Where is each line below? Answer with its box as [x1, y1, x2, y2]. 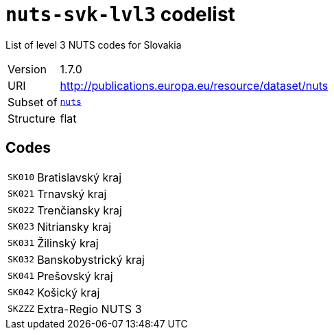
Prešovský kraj [37, 269, 113, 283]
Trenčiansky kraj [37, 203, 122, 217]
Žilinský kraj [37, 236, 99, 250]
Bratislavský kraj [37, 170, 122, 184]
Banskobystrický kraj [37, 252, 145, 266]
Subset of [8, 95, 58, 109]
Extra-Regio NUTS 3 [37, 301, 142, 316]
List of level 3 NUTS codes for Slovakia [5, 38, 182, 51]
